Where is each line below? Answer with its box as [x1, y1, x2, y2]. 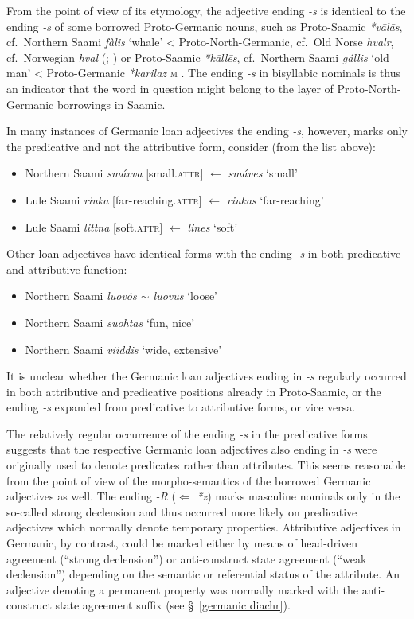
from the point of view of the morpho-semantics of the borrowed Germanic [6, 472, 371, 489]
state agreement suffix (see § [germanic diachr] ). [55, 597, 291, 613]
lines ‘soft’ [187, 218, 238, 235]
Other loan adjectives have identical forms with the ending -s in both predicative [6, 245, 401, 262]
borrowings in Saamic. [57, 95, 166, 112]
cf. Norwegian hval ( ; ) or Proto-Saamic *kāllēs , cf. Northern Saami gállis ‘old [6, 49, 389, 65]
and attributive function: [6, 260, 127, 277]
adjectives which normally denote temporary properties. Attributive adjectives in [6, 519, 401, 535]
